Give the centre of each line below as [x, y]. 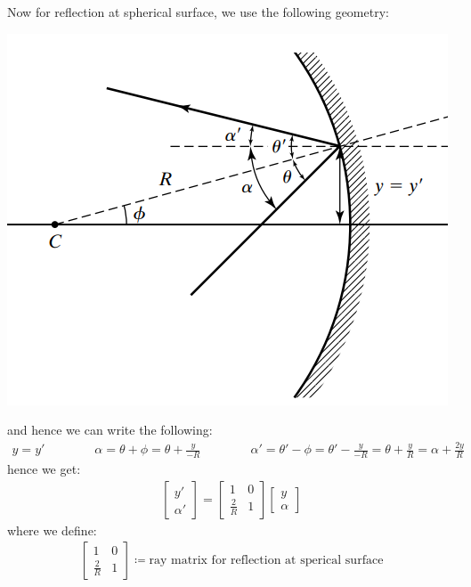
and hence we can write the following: [110, 430]
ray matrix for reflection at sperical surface [266, 561]
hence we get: [44, 468]
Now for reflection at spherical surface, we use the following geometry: [198, 12]
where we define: [52, 530]
